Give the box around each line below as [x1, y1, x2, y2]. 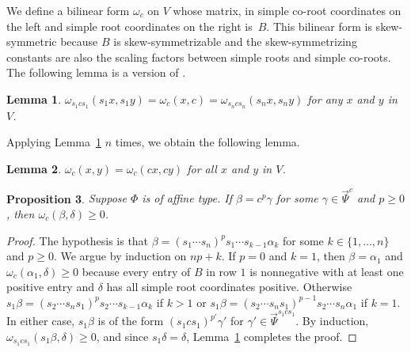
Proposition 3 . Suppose [6, 190, 127, 206]
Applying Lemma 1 [6, 134, 101, 150]
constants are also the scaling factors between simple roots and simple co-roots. [6, 48, 391, 65]
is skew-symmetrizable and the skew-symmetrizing [113, 33, 357, 50]
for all [187, 161, 217, 177]
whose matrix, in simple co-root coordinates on [173, 2, 401, 18]
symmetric [6, 33, 57, 50]
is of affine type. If [142, 190, 232, 206]
